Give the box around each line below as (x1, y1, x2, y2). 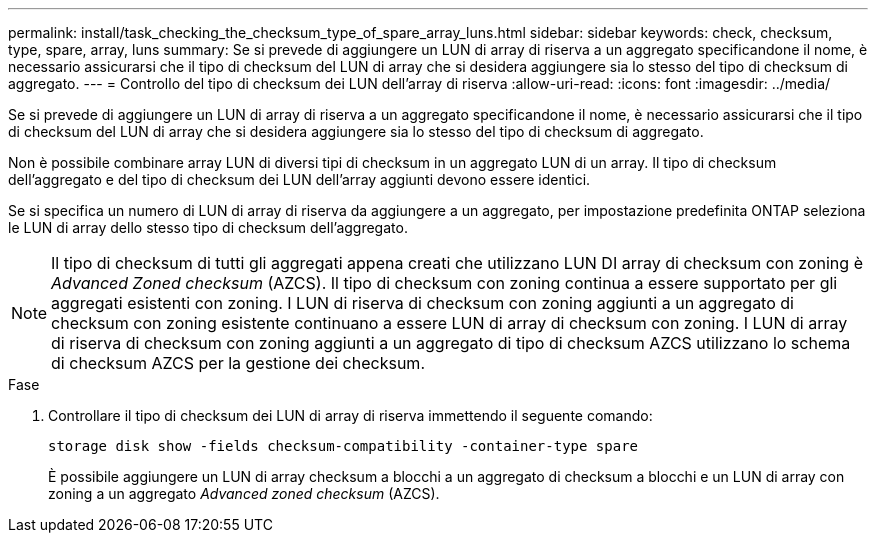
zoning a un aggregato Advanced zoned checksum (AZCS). (48, 485, 440, 502)
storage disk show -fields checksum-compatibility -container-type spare (48, 438, 639, 454)
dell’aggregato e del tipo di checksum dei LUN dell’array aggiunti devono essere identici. (8, 171, 591, 188)
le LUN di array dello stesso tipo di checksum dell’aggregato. (8, 219, 408, 236)
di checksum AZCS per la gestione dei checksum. (51, 353, 425, 373)
